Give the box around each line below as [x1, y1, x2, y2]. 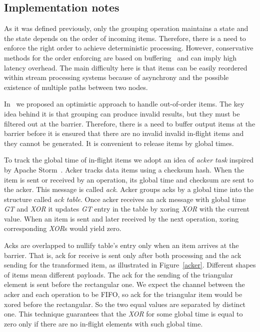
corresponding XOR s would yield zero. [4, 223, 121, 233]
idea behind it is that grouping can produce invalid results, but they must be [4, 108, 240, 118]
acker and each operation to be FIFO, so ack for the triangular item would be [4, 289, 242, 299]
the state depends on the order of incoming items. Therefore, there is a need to [4, 32, 246, 43]
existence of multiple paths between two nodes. [4, 81, 148, 92]
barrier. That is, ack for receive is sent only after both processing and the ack [4, 249, 241, 260]
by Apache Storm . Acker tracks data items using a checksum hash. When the [4, 164, 244, 174]
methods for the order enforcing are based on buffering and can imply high [4, 52, 237, 62]
